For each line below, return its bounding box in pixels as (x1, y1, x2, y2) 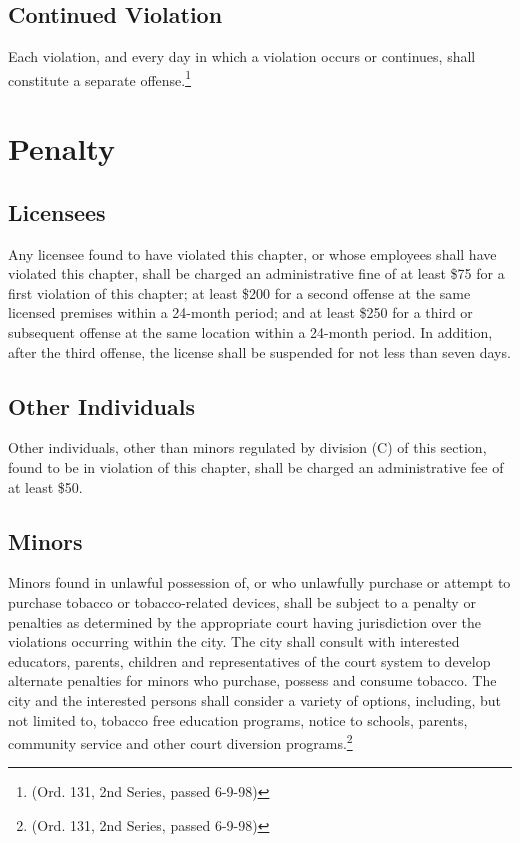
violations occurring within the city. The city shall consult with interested (8, 631, 460, 652)
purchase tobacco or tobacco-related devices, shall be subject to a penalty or (8, 591, 476, 612)
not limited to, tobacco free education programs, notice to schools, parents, (8, 709, 468, 730)
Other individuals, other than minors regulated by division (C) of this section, (8, 437, 487, 458)
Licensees (8, 196, 106, 227)
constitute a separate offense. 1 (8, 66, 192, 90)
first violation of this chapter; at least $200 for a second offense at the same (8, 282, 471, 303)
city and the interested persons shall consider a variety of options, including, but (8, 689, 501, 710)
